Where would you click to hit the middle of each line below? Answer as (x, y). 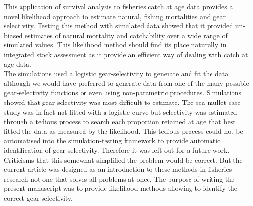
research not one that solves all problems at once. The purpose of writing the (119, 178)
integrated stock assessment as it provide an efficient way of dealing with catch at (126, 54)
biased (13, 35)
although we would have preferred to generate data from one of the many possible (126, 83)
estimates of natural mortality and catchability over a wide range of (126, 35)
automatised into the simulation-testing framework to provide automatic (112, 140)
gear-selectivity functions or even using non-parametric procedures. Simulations (123, 93)
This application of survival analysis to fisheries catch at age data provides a (118, 6)
